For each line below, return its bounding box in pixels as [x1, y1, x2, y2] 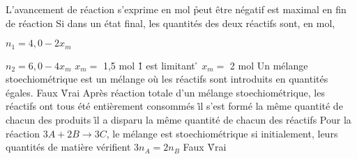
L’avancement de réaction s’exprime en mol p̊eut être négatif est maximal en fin [6, 2, 347, 16]
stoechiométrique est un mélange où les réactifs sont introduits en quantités [6, 72, 328, 86]
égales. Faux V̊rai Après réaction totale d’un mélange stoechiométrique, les [6, 85, 325, 99]
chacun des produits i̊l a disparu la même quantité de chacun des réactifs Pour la [6, 112, 351, 127]
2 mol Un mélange [229, 58, 308, 72]
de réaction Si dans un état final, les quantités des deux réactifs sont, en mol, [6, 15, 335, 30]
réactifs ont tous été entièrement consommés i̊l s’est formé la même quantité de [6, 99, 343, 113]
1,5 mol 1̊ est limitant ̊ [102, 58, 199, 72]
